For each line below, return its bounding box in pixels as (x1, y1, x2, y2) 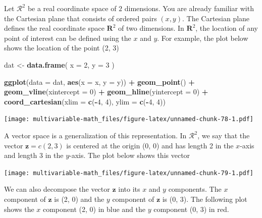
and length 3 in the (4, 150, 64, 160)
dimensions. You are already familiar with (124, 3, 254, 13)
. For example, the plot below (157, 32, 248, 43)
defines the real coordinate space (4, 23, 104, 33)
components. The (168, 184, 222, 194)
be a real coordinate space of (27, 3, 117, 13)
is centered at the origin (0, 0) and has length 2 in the (66, 140, 234, 150)
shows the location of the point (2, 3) (4, 42, 119, 53)
